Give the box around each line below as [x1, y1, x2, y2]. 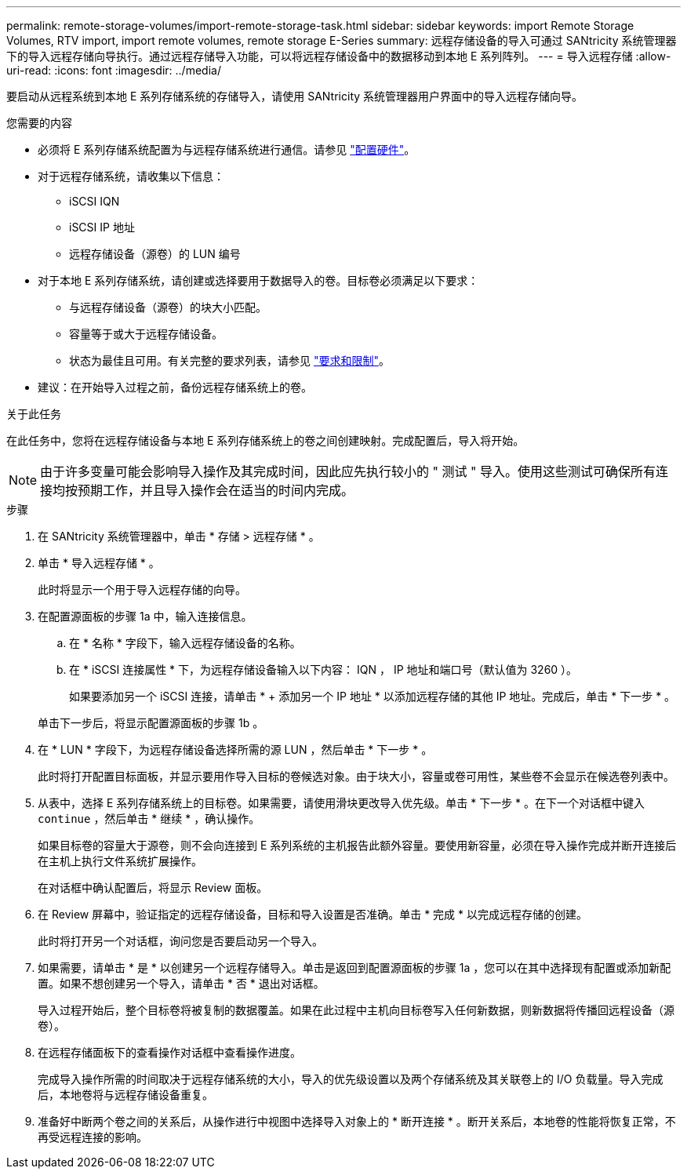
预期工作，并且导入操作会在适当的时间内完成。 [78, 482, 354, 498]
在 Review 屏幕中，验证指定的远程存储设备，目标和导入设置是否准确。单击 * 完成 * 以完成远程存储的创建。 [38, 908, 587, 921]
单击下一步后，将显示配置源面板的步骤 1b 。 [38, 716, 264, 729]
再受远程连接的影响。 [38, 1130, 147, 1144]
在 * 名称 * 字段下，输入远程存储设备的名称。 [69, 636, 301, 649]
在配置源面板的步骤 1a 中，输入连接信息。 [38, 609, 253, 623]
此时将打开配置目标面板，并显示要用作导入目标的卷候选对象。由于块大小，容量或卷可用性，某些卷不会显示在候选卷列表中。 [38, 769, 674, 783]
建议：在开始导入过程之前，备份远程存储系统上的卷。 [38, 380, 312, 394]
